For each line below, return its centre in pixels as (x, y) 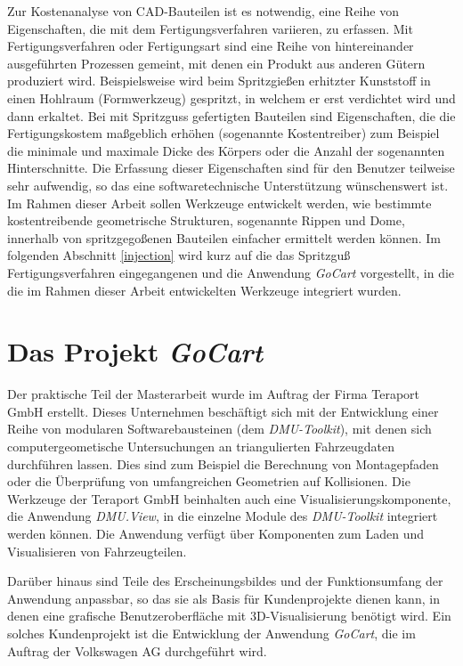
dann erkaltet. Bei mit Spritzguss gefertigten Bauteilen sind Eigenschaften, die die (231, 115)
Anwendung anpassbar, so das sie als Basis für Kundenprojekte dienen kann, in (223, 598)
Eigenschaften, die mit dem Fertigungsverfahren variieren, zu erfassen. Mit (210, 28)
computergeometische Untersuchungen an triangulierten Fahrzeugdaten (201, 446)
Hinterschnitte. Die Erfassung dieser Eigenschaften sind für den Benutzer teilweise (231, 168)
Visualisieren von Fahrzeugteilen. (97, 551)
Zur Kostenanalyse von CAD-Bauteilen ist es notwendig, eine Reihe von (203, 11)
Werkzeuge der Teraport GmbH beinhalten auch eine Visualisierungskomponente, (229, 498)
